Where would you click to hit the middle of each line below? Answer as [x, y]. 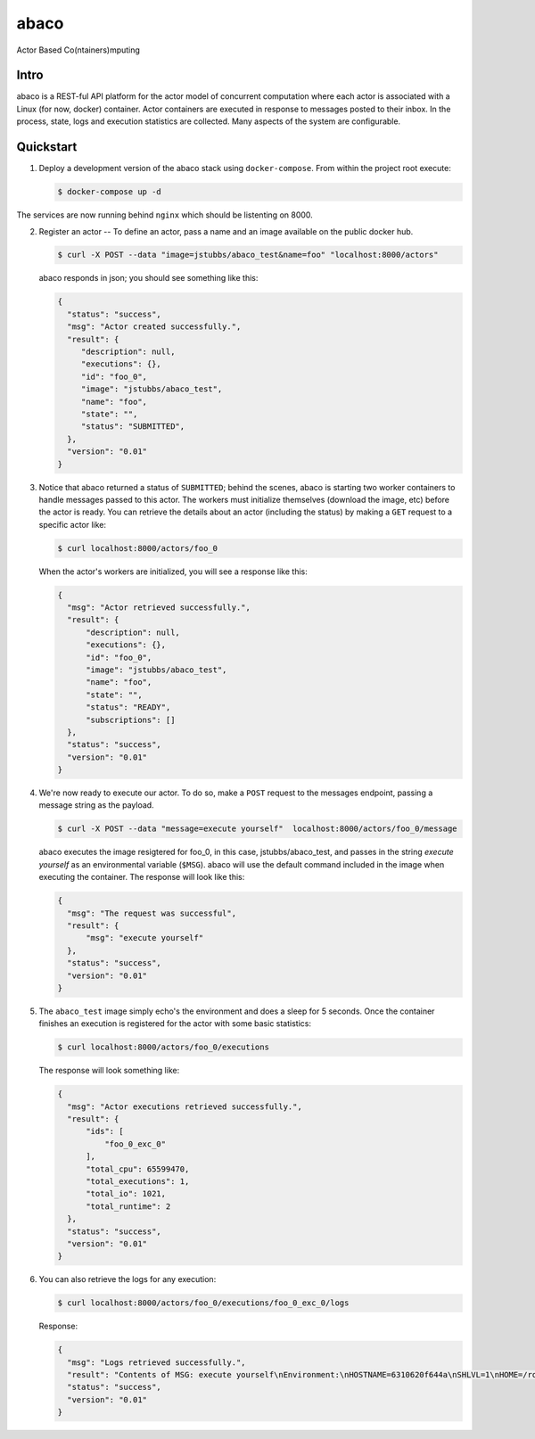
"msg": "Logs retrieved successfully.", [156, 1362]
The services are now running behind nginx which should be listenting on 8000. [165, 215]
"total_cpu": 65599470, [138, 1169]
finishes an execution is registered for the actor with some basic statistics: [175, 1024]
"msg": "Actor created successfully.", [154, 327]
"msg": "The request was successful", [152, 913]
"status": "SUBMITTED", [133, 427]
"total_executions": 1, [138, 1182]
